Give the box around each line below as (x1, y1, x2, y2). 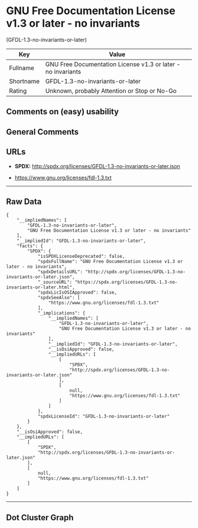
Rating (9, 87, 27, 95)
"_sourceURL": (37, 279, 72, 286)
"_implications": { (37, 310, 85, 316)
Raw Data (6, 196, 42, 206)
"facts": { (16, 243, 44, 249)
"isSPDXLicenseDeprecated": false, (37, 254, 126, 260)
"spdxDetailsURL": (37, 269, 83, 275)
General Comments (6, 127, 79, 137)
